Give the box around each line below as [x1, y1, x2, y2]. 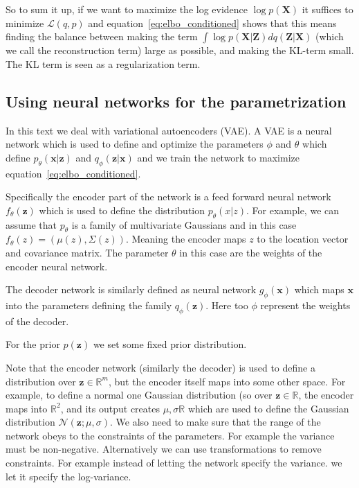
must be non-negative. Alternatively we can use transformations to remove [6, 442, 322, 456]
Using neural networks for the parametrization [6, 90, 347, 112]
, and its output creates [60, 401, 160, 415]
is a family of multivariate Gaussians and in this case [71, 217, 297, 232]
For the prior [6, 337, 60, 351]
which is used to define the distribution [39, 202, 205, 217]
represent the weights [260, 297, 351, 312]
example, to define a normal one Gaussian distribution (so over [6, 387, 273, 402]
